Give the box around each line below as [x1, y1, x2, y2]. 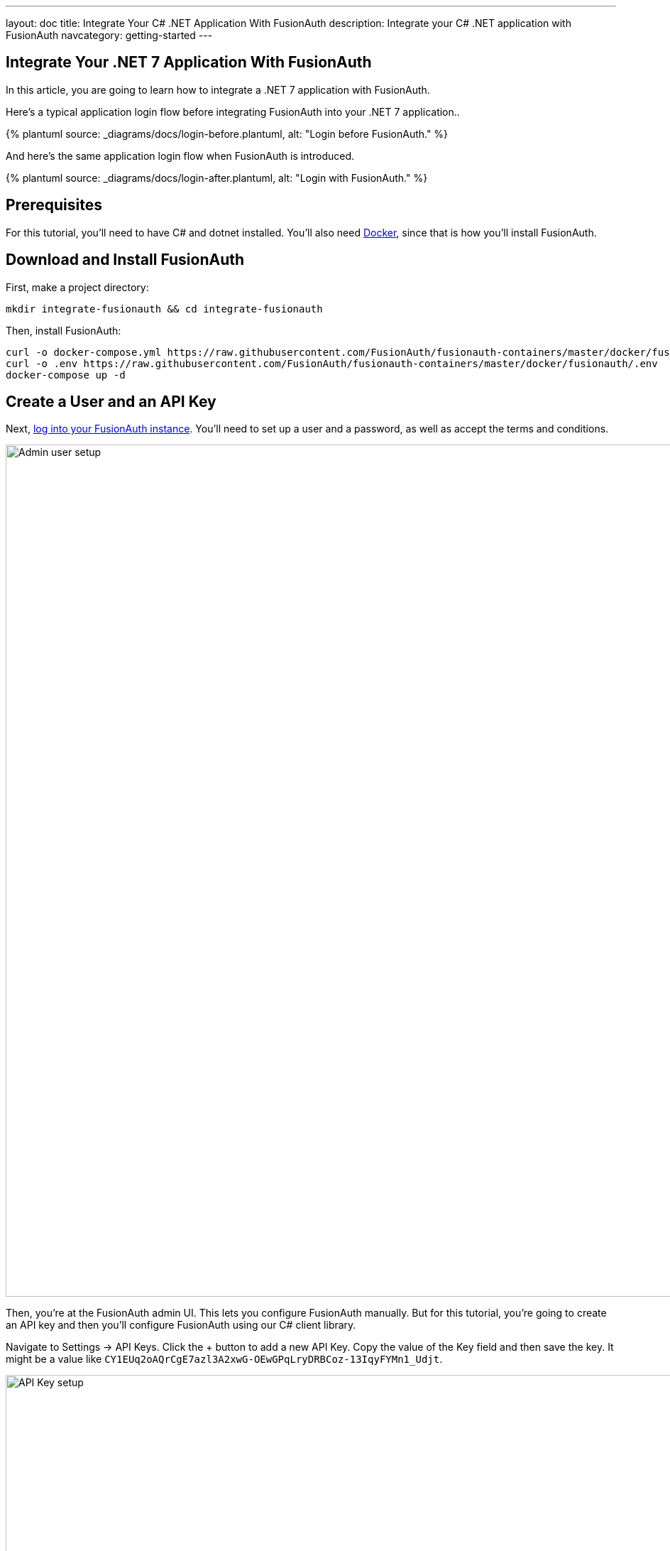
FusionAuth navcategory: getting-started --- [6, 29, 213, 41]
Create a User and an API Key [6, 392, 216, 410]
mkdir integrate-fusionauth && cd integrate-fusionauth [6, 303, 323, 315]
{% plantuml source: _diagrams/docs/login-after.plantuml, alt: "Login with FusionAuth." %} [6, 171, 428, 184]
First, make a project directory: [6, 281, 149, 293]
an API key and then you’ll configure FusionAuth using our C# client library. [6, 1319, 356, 1332]
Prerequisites [6, 196, 102, 214]
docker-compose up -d [6, 369, 126, 381]
